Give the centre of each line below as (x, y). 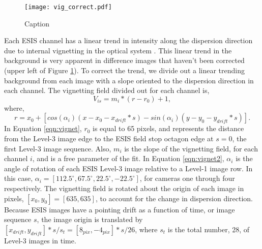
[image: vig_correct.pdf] (68, 7)
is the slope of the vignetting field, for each (191, 148)
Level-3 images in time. (40, 240)
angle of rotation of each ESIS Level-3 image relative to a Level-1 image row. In (128, 168)
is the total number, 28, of (209, 229)
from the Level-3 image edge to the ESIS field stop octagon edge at (109, 138)
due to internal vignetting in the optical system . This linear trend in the (118, 50)
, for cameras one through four (187, 178)
